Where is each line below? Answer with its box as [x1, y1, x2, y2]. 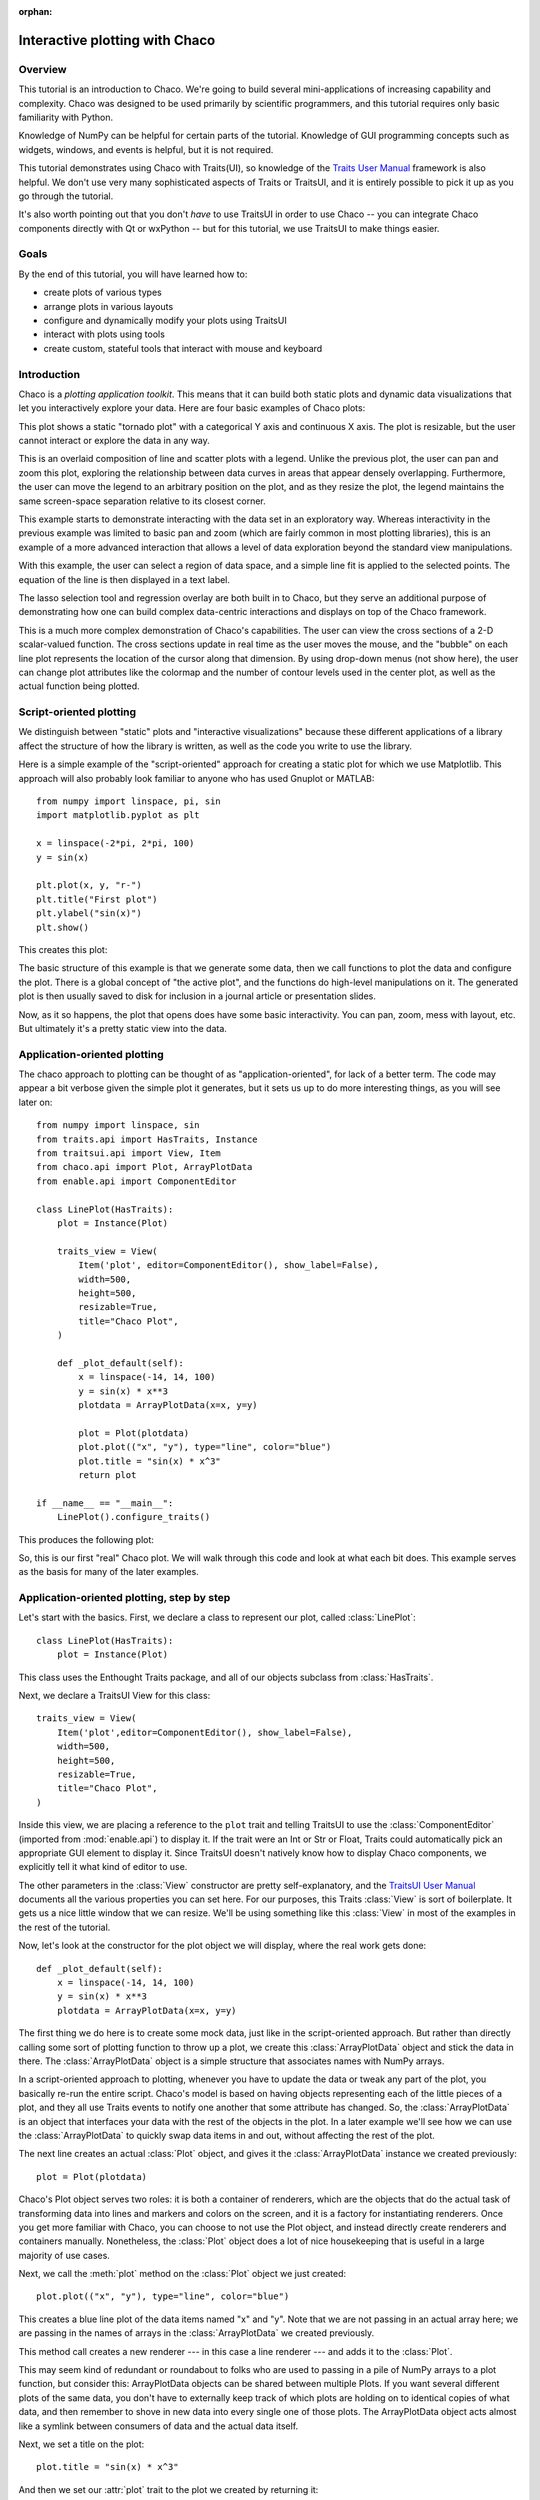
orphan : [18, 6, 53, 17]
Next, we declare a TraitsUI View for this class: [18, 1690, 211, 1702]
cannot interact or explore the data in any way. [18, 435, 210, 447]
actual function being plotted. [18, 680, 140, 692]
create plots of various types [43, 286, 162, 299]
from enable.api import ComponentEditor [36, 1175, 237, 1187]
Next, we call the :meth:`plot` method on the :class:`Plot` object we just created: [18, 2268, 347, 2280]
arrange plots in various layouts [43, 300, 174, 312]
